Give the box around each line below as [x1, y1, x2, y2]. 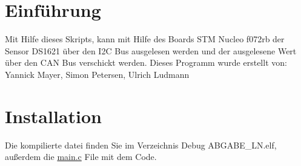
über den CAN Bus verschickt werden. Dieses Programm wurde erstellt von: [5, 56, 287, 69]
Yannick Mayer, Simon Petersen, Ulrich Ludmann [5, 68, 190, 80]
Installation [5, 103, 102, 128]
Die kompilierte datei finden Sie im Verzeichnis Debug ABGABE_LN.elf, [5, 138, 277, 151]
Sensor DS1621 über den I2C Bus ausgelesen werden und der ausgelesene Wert [5, 44, 297, 57]
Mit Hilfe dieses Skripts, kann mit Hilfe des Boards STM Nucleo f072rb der [5, 33, 285, 45]
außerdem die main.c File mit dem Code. [5, 150, 157, 163]
